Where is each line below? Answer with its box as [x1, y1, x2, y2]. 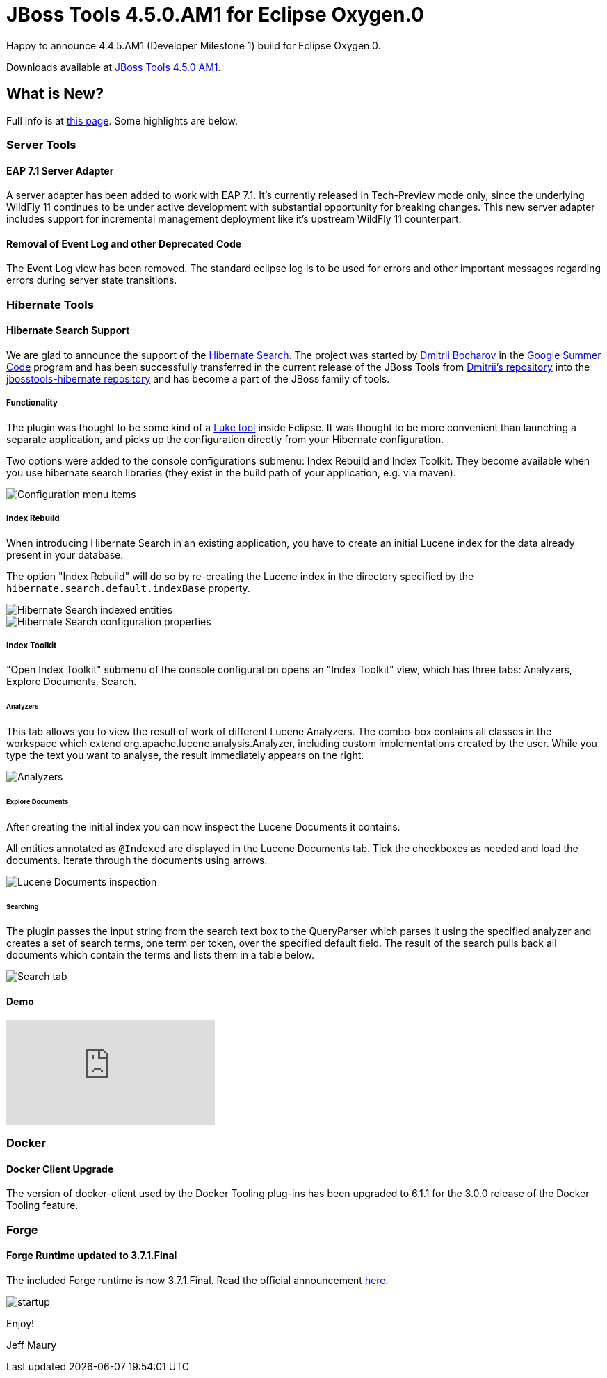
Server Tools [6, 137, 76, 152]
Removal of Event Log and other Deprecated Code [6, 237, 242, 250]
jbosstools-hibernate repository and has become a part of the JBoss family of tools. [6, 373, 390, 385]
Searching [6, 902, 39, 911]
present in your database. [6, 548, 124, 561]
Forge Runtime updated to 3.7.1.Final [6, 1249, 177, 1262]
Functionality [6, 398, 58, 408]
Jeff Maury [6, 1338, 57, 1351]
